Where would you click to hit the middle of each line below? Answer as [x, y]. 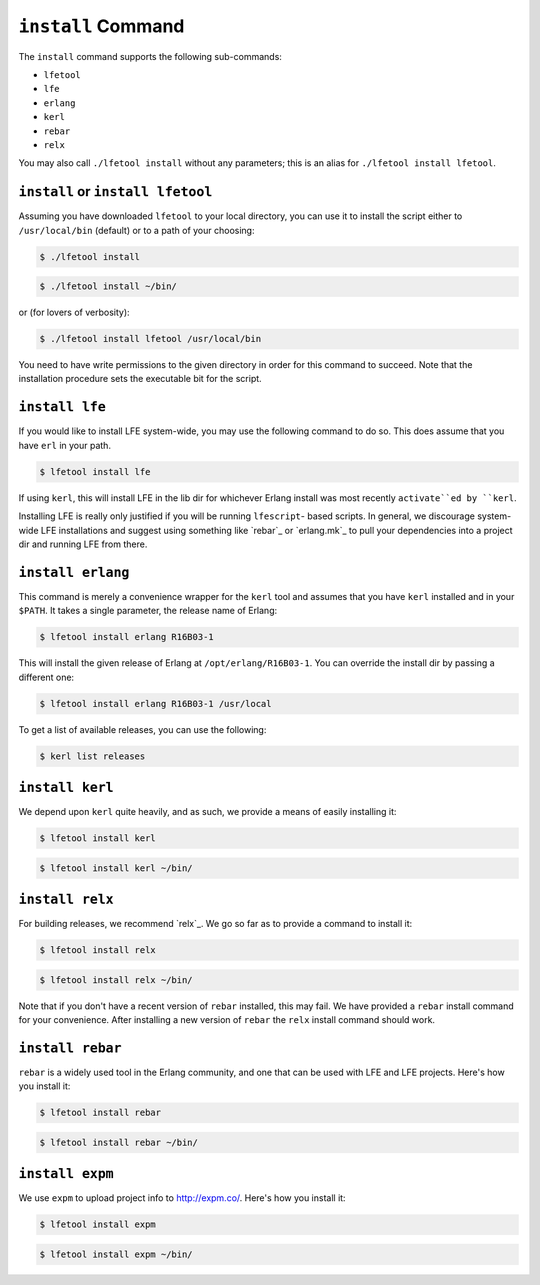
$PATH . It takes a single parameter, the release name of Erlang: [148, 611]
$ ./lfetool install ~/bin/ [108, 286]
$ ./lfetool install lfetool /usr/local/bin [150, 339]
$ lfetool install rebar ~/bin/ [119, 1142]
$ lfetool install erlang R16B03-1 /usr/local [155, 703]
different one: [46, 677]
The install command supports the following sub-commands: [150, 56]
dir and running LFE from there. [83, 544]
